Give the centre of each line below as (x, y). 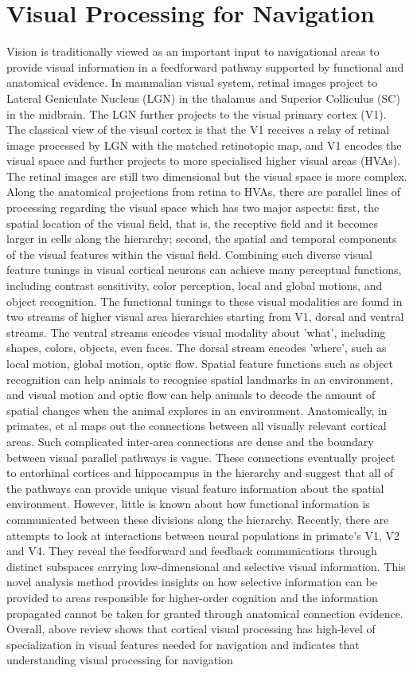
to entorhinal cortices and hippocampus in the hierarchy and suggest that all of (200, 473)
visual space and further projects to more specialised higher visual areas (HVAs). (204, 160)
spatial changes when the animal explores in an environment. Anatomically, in (197, 410)
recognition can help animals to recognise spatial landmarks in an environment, (200, 379)
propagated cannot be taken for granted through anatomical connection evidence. (205, 613)
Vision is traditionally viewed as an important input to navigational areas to (193, 51)
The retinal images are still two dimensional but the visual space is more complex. (207, 176)
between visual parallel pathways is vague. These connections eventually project (201, 457)
